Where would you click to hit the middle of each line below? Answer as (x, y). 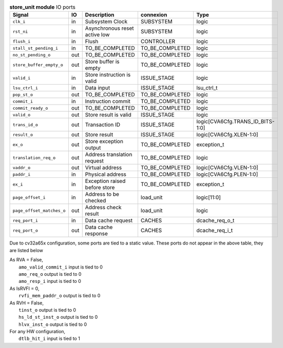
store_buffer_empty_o (38, 65)
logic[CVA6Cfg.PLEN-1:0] (227, 174)
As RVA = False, (26, 260)
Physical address (106, 174)
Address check (103, 208)
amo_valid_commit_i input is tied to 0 (61, 267)
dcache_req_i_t (214, 231)
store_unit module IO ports (42, 7)
